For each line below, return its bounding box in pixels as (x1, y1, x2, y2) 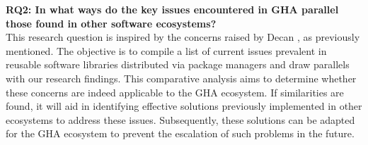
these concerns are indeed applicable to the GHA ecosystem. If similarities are (6, 84, 344, 99)
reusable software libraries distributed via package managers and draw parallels (6, 57, 350, 72)
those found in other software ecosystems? (6, 15, 217, 30)
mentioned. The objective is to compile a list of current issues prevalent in (6, 43, 327, 58)
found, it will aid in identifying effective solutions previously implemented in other (6, 99, 362, 113)
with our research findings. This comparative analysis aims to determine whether (6, 70, 357, 85)
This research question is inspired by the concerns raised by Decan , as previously (6, 30, 360, 44)
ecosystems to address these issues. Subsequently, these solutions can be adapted (6, 112, 355, 127)
